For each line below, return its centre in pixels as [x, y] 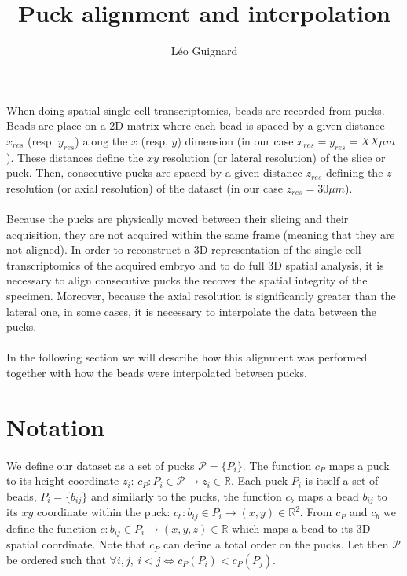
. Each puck [259, 481]
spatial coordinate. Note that [76, 544]
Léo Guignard [204, 51]
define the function [51, 528]
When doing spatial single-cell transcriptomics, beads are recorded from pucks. [196, 110]
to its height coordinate [63, 481]
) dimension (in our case [235, 140]
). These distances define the [75, 157]
